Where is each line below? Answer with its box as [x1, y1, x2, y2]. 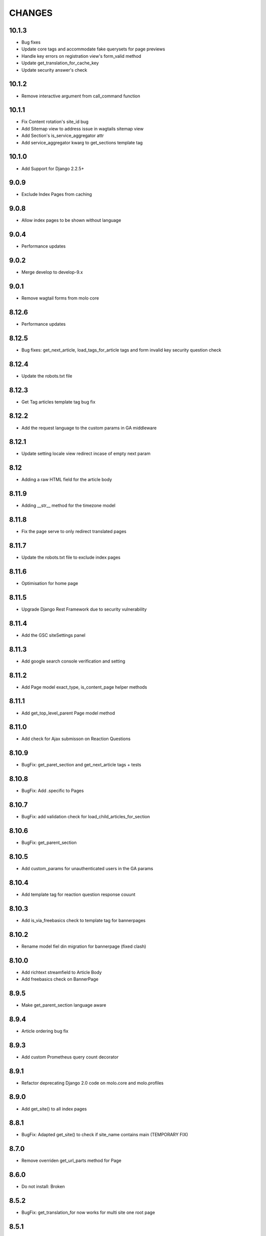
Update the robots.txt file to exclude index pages [21, 554, 121, 561]
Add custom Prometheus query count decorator [21, 1054, 119, 1060]
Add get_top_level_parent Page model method [21, 710, 115, 716]
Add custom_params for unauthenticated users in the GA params [21, 865, 154, 871]
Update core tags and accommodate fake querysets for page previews [21, 46, 165, 52]
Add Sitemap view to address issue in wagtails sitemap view [21, 126, 144, 132]
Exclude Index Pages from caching [21, 191, 92, 197]
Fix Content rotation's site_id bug [21, 119, 89, 125]
